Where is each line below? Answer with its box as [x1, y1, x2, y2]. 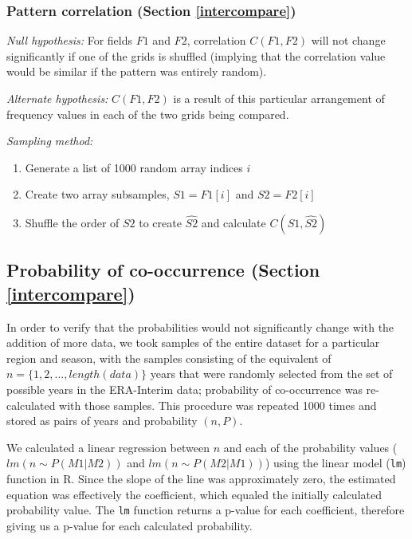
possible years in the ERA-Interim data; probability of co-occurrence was [6, 380, 363, 397]
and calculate [201, 214, 266, 230]
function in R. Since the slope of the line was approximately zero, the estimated [6, 470, 396, 486]
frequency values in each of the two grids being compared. [6, 105, 289, 122]
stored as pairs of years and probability [6, 412, 198, 429]
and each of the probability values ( [223, 439, 398, 455]
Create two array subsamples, [25, 186, 170, 203]
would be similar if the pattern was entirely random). [6, 63, 267, 80]
